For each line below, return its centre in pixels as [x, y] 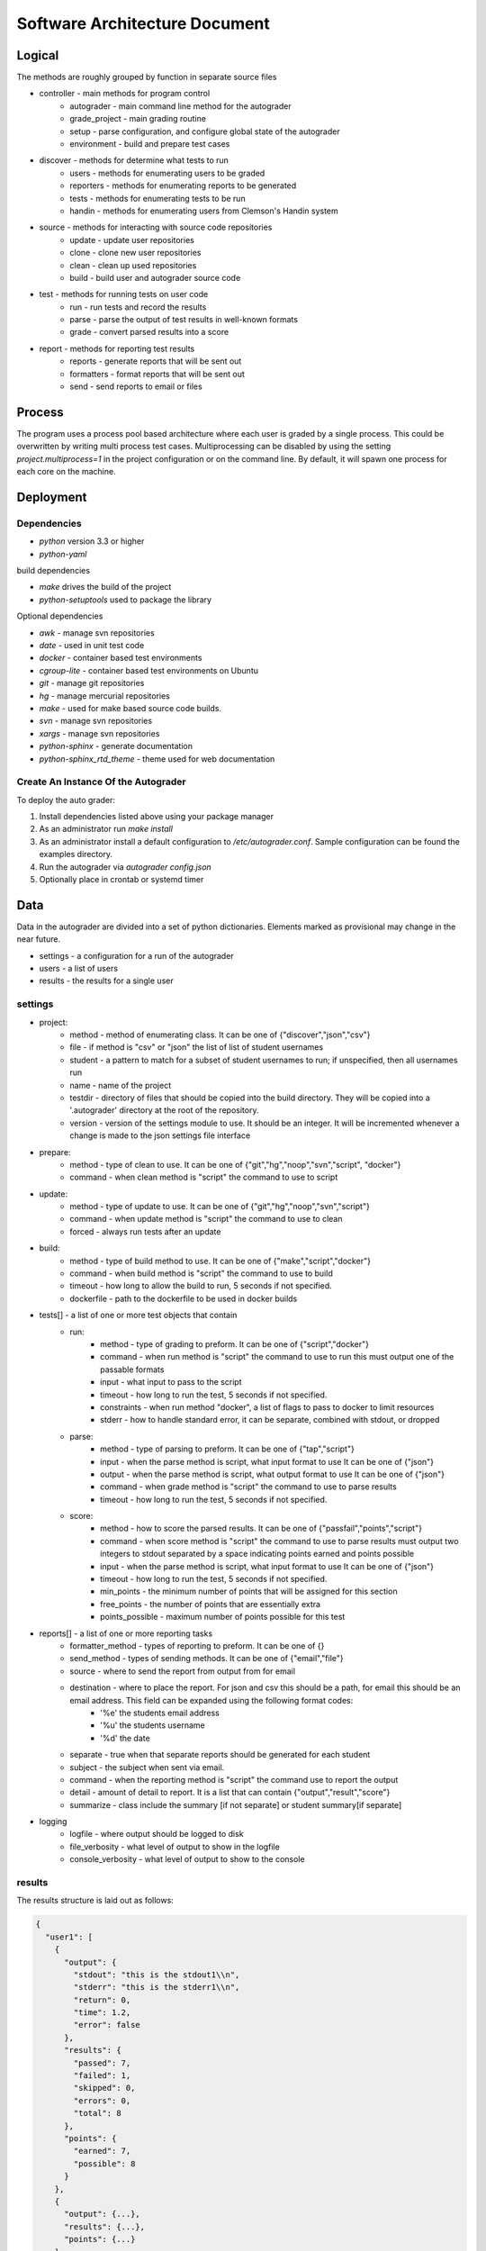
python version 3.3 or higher [92, 541]
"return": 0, [102, 2000]
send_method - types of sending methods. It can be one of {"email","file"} [207, 1659]
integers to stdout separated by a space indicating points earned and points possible [257, 1554]
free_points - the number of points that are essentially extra [211, 1604]
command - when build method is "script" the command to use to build [201, 1273]
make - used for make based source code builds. [130, 708]
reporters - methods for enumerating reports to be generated [183, 185]
